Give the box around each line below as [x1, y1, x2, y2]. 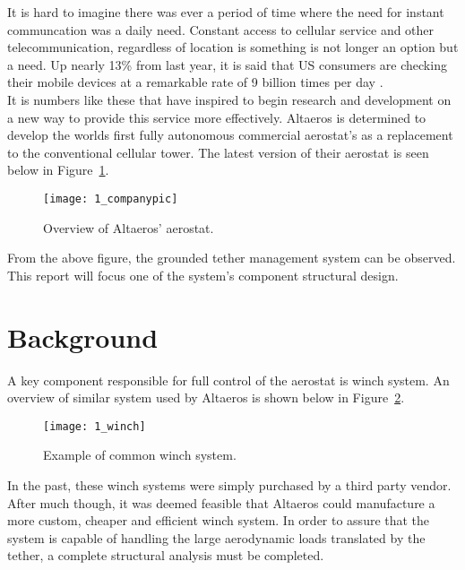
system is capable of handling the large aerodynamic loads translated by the [7, 528, 426, 547]
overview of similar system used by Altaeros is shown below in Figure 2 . [7, 388, 405, 407]
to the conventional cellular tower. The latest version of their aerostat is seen [7, 142, 429, 161]
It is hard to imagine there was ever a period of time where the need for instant [7, 3, 444, 21]
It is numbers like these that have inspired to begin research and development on [7, 90, 452, 108]
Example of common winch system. [43, 445, 237, 464]
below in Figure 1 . [7, 160, 109, 179]
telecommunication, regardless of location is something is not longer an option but [7, 38, 459, 56]
